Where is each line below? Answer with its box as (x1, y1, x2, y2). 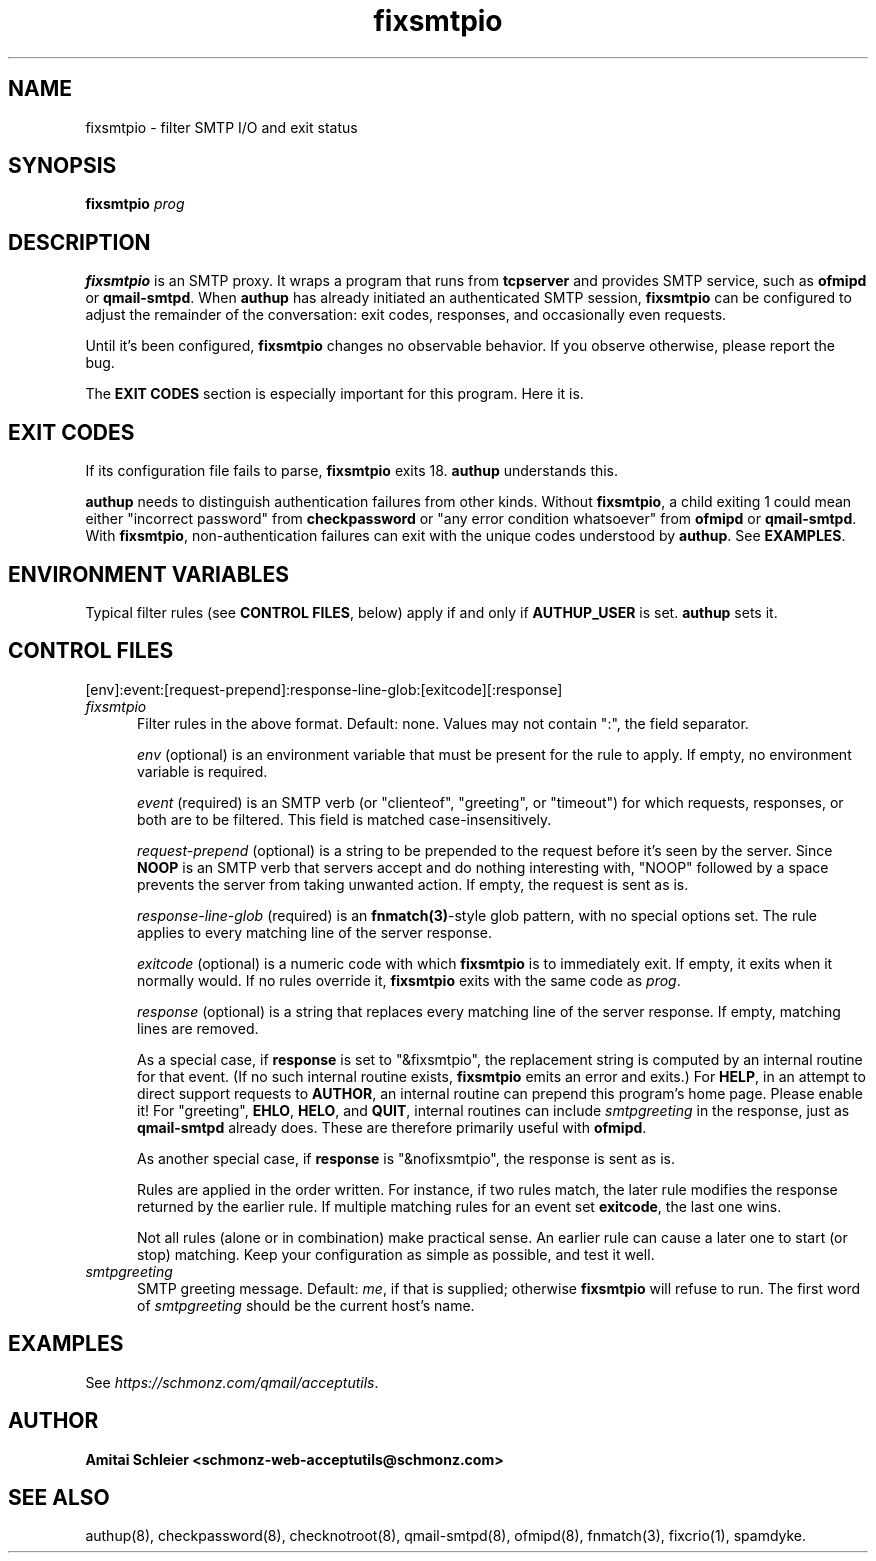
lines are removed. (137, 1019, 259, 1037)
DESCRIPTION (8, 229, 151, 255)
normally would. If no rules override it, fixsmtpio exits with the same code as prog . (137, 971, 681, 989)
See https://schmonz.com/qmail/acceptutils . (85, 1373, 379, 1391)
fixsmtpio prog (85, 195, 185, 213)
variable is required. (137, 762, 268, 780)
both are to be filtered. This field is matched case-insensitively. (137, 810, 552, 828)
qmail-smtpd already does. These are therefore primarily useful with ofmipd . (137, 1118, 647, 1136)
